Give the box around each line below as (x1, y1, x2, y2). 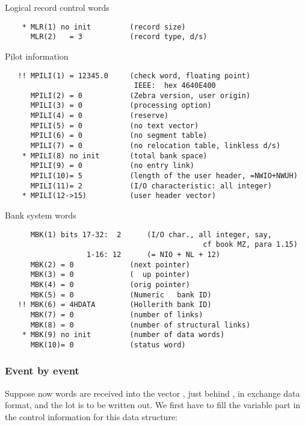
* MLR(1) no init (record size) (22, 22, 186, 31)
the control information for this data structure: (5, 410, 177, 423)
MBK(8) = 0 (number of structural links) (30, 320, 251, 329)
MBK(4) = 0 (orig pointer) (30, 280, 190, 289)
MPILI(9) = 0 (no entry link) (30, 161, 194, 170)
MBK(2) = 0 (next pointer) (30, 260, 190, 269)
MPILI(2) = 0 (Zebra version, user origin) (30, 91, 251, 100)
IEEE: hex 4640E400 (134, 81, 216, 90)
